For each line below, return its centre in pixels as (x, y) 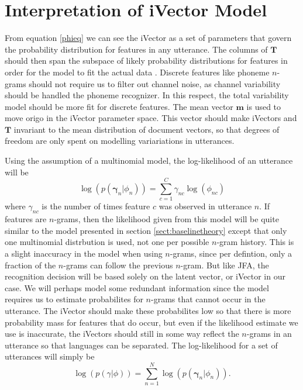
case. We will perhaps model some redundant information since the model (137, 287)
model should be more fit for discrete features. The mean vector (119, 106)
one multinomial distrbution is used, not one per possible (107, 242)
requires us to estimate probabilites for (74, 299)
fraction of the (30, 265)
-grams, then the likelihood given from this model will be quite (166, 219)
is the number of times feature (96, 206)
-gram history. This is (255, 242)
